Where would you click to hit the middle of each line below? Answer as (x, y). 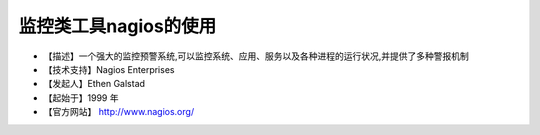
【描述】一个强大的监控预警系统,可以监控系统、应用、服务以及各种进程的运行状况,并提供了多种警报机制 (256, 56)
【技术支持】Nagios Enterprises (109, 69)
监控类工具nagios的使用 (117, 26)
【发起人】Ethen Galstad (94, 84)
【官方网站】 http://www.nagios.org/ (119, 112)
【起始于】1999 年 (81, 97)
